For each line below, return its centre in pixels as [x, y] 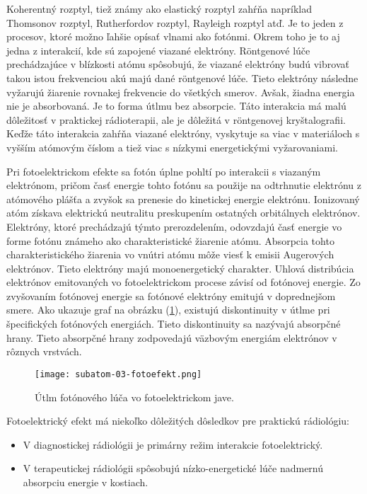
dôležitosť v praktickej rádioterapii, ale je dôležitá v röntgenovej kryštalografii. [176, 119]
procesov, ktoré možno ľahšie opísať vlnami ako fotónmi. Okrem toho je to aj [173, 36]
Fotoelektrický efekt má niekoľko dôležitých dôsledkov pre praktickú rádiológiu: [178, 421]
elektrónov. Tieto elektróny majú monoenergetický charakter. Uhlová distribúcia [180, 268]
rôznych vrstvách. [44, 351]
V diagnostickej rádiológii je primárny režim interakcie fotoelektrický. [173, 444]
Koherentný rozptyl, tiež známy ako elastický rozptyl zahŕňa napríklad [159, 8]
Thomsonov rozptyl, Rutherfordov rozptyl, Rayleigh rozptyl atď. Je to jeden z [175, 22]
